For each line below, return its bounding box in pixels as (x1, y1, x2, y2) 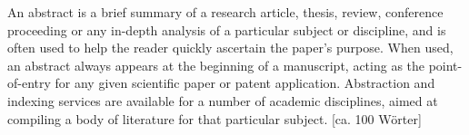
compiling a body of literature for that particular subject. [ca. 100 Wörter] (7, 109, 422, 128)
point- (428, 55, 463, 74)
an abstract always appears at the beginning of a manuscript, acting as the (7, 55, 425, 74)
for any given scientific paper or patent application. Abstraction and (55, 73, 435, 92)
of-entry (7, 73, 51, 92)
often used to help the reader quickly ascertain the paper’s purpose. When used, (7, 38, 454, 57)
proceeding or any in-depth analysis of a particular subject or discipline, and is (7, 20, 446, 39)
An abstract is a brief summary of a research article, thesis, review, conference (7, 3, 444, 21)
